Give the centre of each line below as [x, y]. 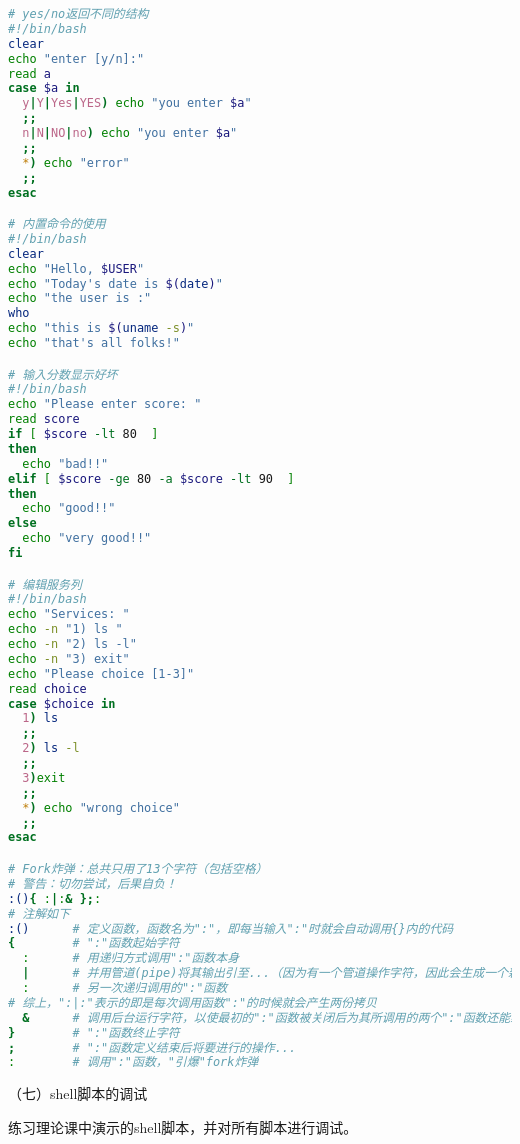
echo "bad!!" [65, 463]
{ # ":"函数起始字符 [94, 943]
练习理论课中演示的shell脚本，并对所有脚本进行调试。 [183, 1126]
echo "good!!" [69, 508]
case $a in [44, 88]
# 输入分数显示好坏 [63, 374]
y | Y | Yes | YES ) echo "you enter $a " [137, 103]
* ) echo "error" [76, 162]
